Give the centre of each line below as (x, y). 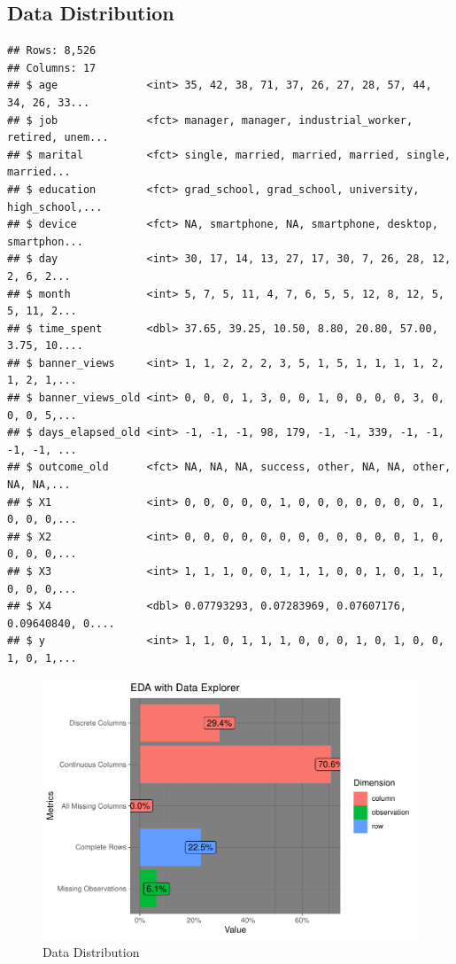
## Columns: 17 (52, 68)
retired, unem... (58, 138)
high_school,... (55, 207)
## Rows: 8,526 (52, 51)
